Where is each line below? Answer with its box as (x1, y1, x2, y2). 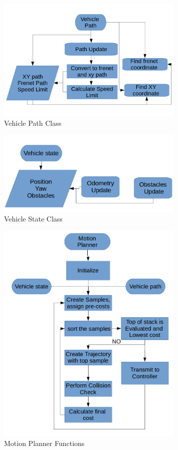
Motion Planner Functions (4, 437, 85, 448)
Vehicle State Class (4, 213, 63, 224)
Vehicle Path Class (4, 117, 62, 128)
